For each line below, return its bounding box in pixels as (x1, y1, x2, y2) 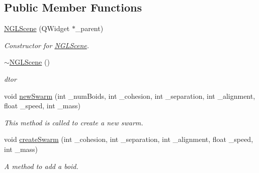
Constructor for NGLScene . (4, 40, 90, 50)
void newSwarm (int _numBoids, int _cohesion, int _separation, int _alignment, (4, 90, 255, 101)
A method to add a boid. (4, 160, 78, 171)
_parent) (75, 23, 104, 34)
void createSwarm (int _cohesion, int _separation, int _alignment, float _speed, (4, 134, 253, 144)
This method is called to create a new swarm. (4, 117, 143, 127)
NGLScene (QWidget (4, 23, 70, 34)
